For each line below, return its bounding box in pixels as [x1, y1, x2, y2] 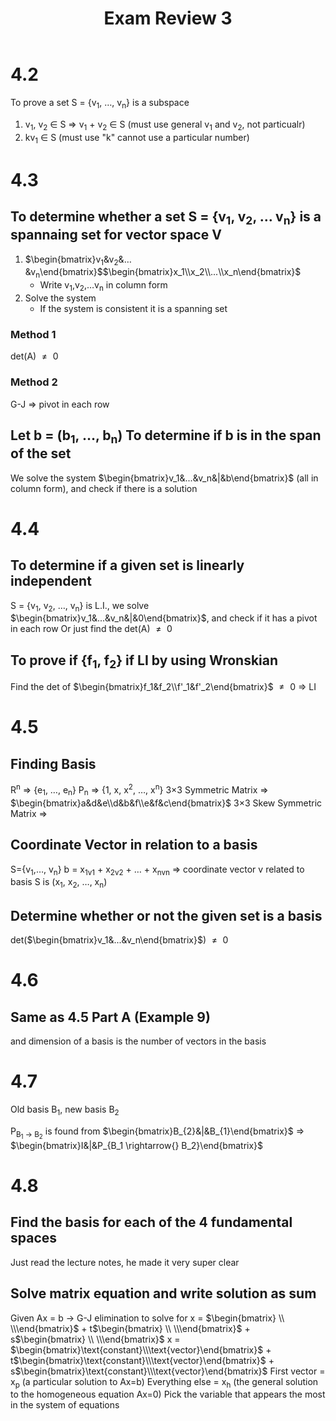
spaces [10, 1230, 58, 1247]
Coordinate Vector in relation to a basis [10, 837, 258, 854]
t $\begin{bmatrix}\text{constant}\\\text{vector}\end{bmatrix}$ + [10, 1354, 275, 1366]
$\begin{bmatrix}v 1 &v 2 [24, 253, 119, 267]
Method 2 [10, 375, 58, 389]
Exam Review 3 [103, 7, 233, 30]
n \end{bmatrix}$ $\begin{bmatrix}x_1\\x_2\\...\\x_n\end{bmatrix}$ [35, 266, 302, 281]
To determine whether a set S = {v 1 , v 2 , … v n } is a [10, 208, 322, 228]
